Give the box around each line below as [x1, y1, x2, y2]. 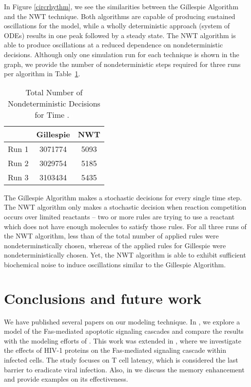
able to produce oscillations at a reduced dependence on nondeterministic [4, 40, 223, 50]
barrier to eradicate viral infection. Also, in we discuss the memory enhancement [4, 364, 245, 374]
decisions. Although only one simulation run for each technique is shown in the [4, 49, 239, 59]
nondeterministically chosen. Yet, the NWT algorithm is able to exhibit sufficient [4, 250, 246, 260]
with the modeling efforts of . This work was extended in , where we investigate [4, 335, 241, 345]
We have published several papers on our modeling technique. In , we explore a [4, 316, 240, 326]
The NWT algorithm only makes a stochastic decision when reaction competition [4, 202, 247, 212]
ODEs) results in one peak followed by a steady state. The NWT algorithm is [4, 30, 236, 40]
